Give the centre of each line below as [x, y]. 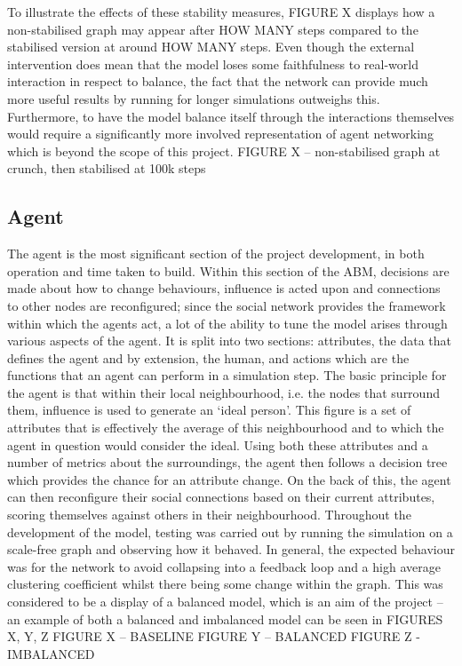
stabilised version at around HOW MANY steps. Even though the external [211, 47]
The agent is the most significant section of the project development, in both [216, 254]
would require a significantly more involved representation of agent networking [220, 134]
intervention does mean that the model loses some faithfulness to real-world [213, 63]
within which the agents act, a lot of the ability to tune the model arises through [227, 323]
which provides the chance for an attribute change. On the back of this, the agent [229, 479]
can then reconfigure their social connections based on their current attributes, [221, 497]
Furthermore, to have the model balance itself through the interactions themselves [231, 116]
